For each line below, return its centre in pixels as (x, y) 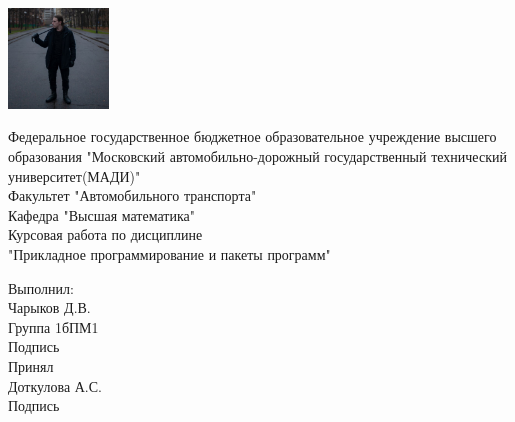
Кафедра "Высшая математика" (101, 214)
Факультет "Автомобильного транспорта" (132, 195)
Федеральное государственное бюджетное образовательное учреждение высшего (252, 136)
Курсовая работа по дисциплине (105, 234)
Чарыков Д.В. (49, 307)
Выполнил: (41, 287)
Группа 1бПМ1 (53, 326)
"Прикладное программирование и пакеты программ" (169, 253)
